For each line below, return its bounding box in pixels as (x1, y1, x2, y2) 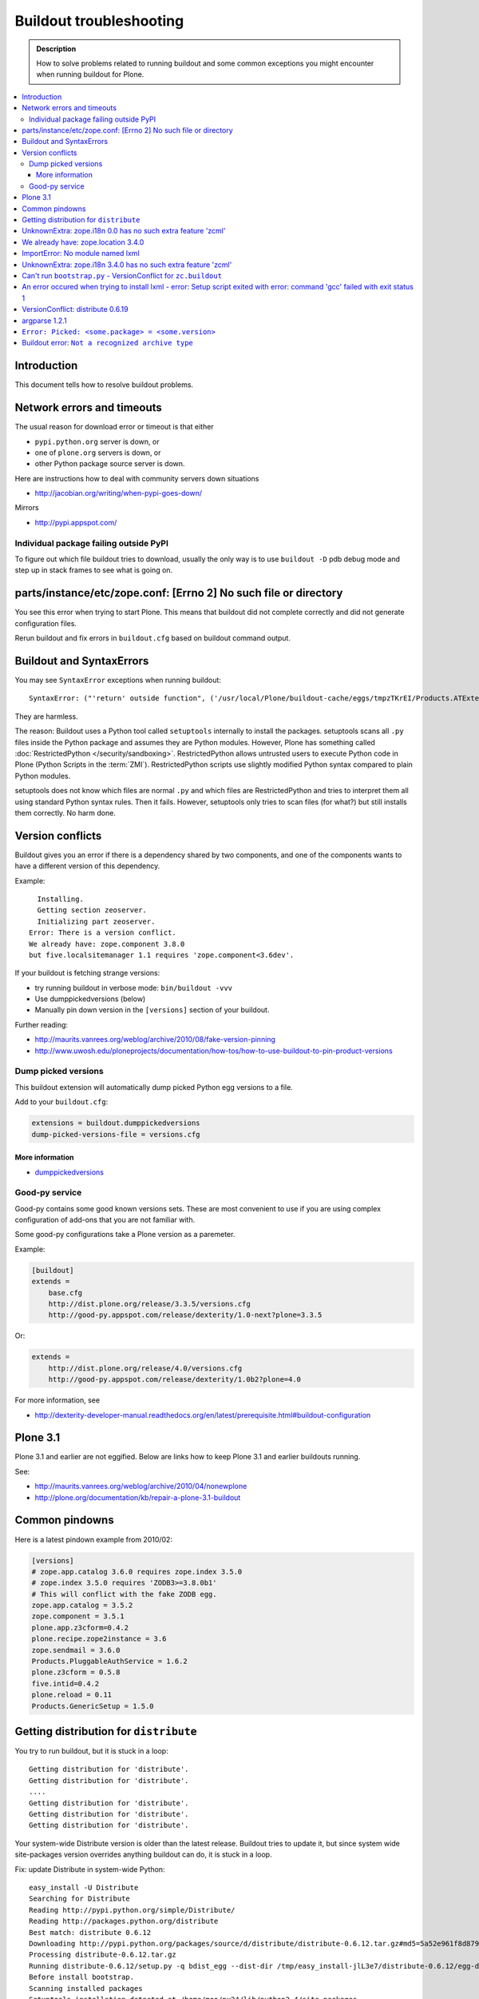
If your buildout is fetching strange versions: (14, 968, 160, 978)
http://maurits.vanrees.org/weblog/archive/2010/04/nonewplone (34, 1482, 247, 1491)
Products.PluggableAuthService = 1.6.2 (31, 1657, 188, 1666)
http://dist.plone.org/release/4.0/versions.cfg (48, 1363, 243, 1373)
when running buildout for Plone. (36, 70, 144, 79)
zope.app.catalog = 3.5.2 (31, 1601, 133, 1610)
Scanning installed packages (29, 1984, 143, 1993)
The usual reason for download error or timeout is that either (14, 422, 215, 432)
